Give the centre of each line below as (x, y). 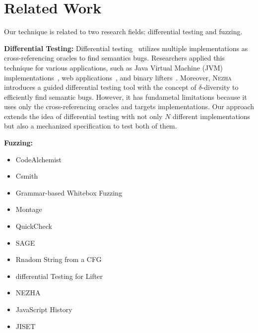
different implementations (212, 116)
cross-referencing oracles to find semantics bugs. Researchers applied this (114, 58)
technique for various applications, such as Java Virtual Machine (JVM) (114, 67)
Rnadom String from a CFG (59, 259)
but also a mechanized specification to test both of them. (91, 126)
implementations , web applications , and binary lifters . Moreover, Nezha (118, 77)
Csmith (27, 176)
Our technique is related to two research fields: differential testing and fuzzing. (123, 32)
